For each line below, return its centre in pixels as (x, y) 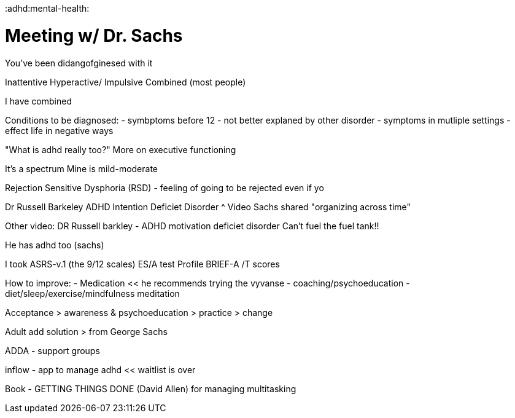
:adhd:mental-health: (47, 8)
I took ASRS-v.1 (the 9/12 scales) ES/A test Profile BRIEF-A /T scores (142, 264)
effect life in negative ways (59, 130)
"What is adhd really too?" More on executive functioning (121, 149)
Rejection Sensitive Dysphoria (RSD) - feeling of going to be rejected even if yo (165, 187)
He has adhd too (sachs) (55, 245)
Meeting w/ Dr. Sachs (94, 35)
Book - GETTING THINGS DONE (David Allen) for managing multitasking (151, 388)
